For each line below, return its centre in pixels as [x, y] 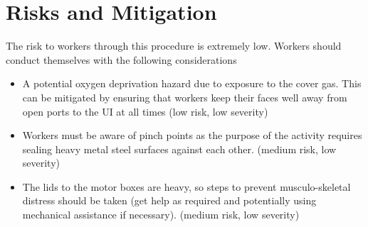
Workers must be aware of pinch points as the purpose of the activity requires [192, 135]
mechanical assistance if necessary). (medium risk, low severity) [161, 215]
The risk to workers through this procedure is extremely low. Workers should [174, 46]
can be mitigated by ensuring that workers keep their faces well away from [185, 97]
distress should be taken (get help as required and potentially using [169, 200]
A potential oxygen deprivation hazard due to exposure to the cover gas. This [192, 83]
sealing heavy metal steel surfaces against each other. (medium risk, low [179, 149]
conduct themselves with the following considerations [121, 59]
